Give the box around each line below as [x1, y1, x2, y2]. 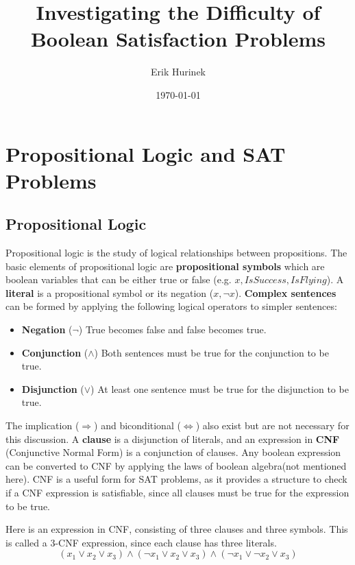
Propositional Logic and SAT [5, 139, 286, 167]
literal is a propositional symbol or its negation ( [5, 285, 214, 300]
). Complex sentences [234, 285, 336, 300]
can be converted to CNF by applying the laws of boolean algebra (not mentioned [5, 458, 347, 472]
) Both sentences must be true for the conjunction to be [94, 345, 329, 359]
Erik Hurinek [150, 64, 206, 79]
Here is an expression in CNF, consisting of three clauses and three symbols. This [5, 522, 348, 536]
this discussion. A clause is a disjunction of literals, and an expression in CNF [5, 431, 340, 446]
